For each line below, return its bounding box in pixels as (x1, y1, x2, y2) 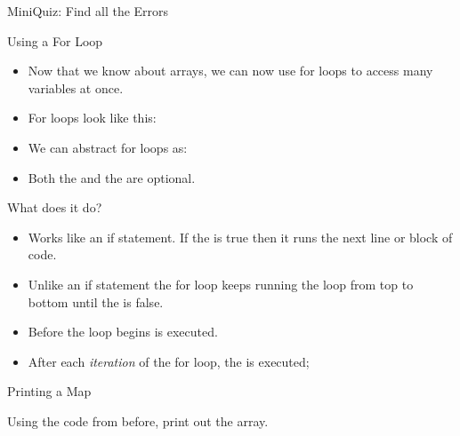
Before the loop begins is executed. (28, 322, 218, 341)
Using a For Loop (7, 31, 103, 50)
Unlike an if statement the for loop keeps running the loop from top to (28, 274, 414, 293)
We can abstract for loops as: (28, 138, 188, 156)
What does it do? (7, 198, 102, 217)
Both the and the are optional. (28, 168, 196, 186)
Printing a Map (7, 382, 92, 400)
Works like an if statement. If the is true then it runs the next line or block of (28, 227, 453, 246)
